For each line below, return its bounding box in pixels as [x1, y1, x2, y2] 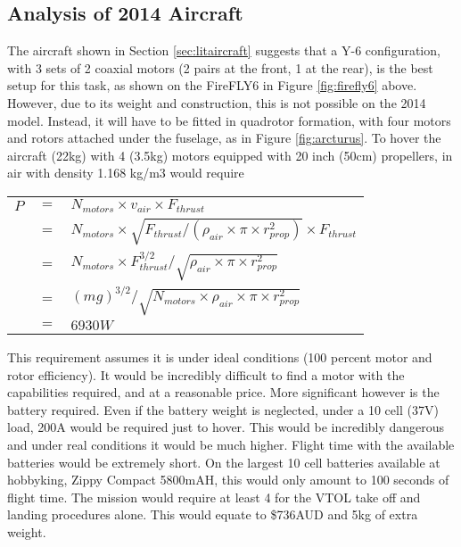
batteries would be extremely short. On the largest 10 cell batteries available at [7, 452, 440, 471]
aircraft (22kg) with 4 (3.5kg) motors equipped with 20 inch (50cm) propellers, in [7, 145, 453, 164]
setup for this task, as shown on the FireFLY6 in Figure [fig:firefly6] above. [7, 76, 417, 95]
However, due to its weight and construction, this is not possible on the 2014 [7, 93, 426, 112]
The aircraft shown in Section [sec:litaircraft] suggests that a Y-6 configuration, [7, 41, 440, 60]
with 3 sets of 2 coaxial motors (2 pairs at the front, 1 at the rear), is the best [7, 58, 433, 77]
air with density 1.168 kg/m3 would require [7, 163, 244, 182]
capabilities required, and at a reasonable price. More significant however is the [7, 383, 440, 402]
